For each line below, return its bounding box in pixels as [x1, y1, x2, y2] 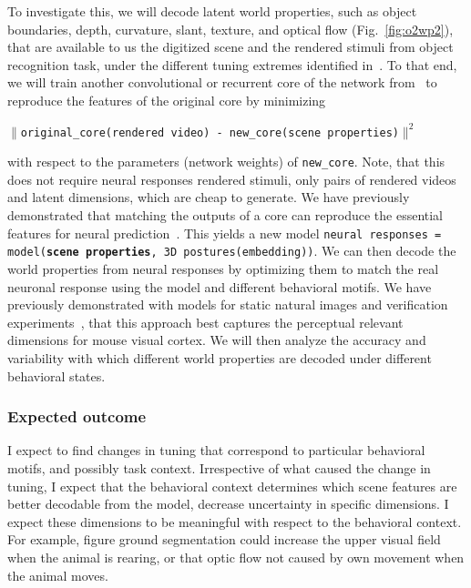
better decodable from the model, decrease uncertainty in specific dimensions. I [7, 494, 449, 513]
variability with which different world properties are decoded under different [7, 348, 432, 367]
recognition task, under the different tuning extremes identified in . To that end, [7, 55, 457, 74]
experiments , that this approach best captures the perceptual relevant [7, 312, 404, 331]
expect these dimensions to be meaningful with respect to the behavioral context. [7, 512, 462, 531]
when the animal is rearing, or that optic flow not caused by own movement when [7, 547, 465, 566]
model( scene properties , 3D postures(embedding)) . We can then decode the [7, 241, 456, 260]
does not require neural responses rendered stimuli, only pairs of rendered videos [7, 169, 456, 188]
